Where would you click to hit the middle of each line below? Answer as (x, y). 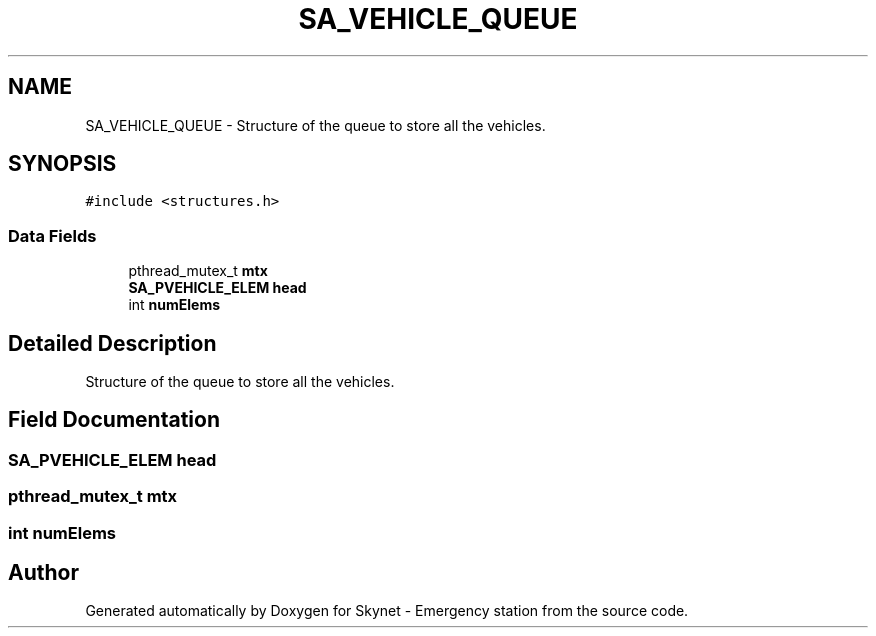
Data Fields (52, 235)
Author (43, 573)
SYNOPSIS (62, 164)
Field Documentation (114, 420)
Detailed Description (112, 343)
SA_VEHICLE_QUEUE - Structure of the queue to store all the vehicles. (315, 125)
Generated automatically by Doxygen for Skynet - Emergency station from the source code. (387, 611)
